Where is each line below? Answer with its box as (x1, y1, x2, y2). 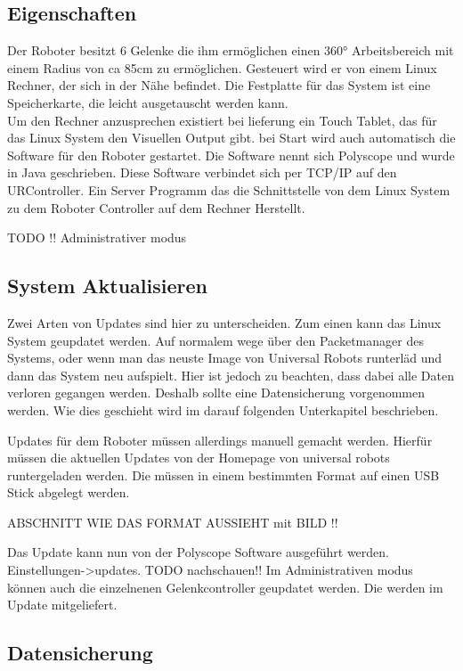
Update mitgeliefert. (7, 595, 118, 614)
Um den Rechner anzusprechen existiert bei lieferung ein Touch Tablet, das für (7, 110, 437, 129)
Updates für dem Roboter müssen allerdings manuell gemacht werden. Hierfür (7, 430, 433, 449)
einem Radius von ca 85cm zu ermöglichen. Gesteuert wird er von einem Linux (7, 58, 437, 77)
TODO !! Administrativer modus (7, 228, 187, 247)
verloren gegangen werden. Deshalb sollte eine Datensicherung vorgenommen (7, 383, 426, 402)
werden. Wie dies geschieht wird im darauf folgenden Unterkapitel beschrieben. (7, 400, 439, 419)
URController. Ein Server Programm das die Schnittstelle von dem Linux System (7, 180, 451, 199)
